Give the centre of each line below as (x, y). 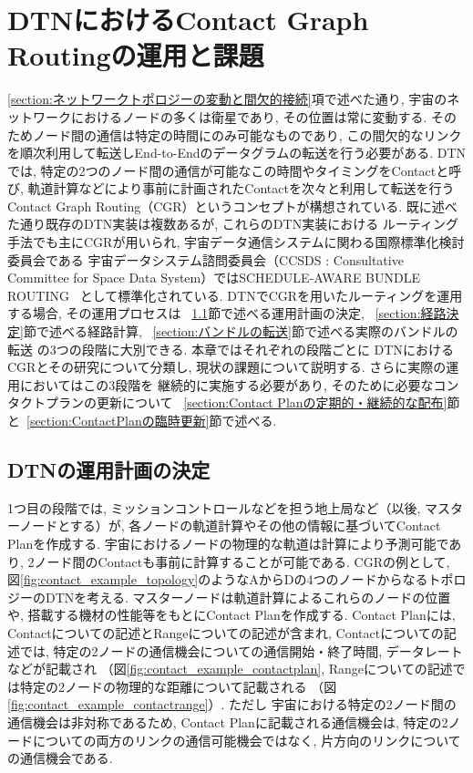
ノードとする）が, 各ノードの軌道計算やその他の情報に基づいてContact (230, 526)
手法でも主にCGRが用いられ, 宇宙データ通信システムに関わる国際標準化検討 (236, 242)
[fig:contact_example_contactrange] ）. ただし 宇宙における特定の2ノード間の (232, 704)
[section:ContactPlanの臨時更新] (118, 420)
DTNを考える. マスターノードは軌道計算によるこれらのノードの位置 (248, 597)
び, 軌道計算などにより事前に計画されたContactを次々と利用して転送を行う (231, 188)
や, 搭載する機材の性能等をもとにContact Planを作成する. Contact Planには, (231, 615)
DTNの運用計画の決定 (109, 469)
